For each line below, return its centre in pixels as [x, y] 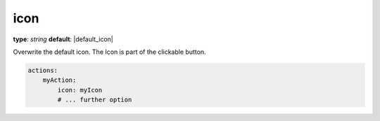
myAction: [59, 80]
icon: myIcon [80, 90]
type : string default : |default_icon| [63, 39]
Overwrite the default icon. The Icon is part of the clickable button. [110, 52]
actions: [43, 70]
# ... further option [95, 100]
